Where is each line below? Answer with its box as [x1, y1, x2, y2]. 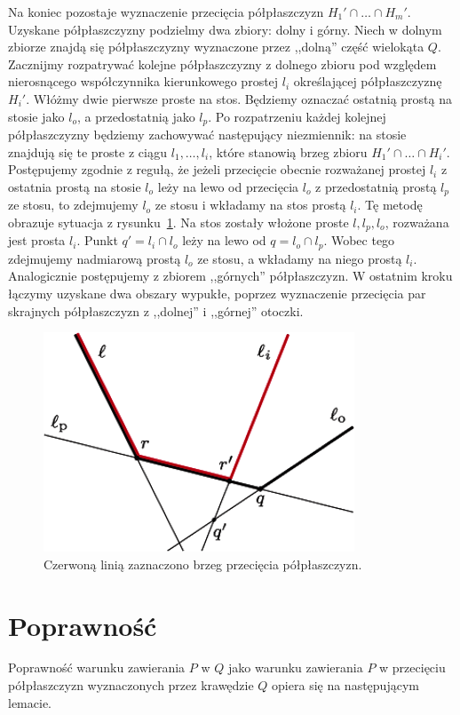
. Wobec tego [323, 231, 395, 250]
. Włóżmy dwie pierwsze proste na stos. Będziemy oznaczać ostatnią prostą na [26, 89, 453, 107]
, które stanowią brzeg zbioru [209, 142, 368, 161]
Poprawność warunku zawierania [8, 658, 186, 677]
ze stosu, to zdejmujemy [8, 195, 139, 214]
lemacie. [8, 693, 52, 711]
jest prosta [8, 231, 66, 250]
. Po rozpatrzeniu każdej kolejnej [208, 107, 386, 125]
